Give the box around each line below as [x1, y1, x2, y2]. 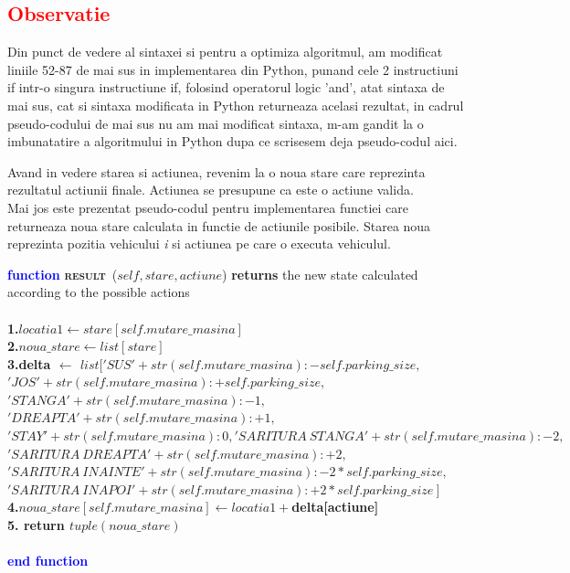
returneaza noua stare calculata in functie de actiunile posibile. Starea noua [7, 216, 431, 235]
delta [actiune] [291, 497, 379, 516]
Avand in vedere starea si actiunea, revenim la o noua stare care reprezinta [7, 162, 426, 181]
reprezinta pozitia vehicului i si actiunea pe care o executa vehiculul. [7, 234, 391, 253]
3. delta [7, 354, 51, 373]
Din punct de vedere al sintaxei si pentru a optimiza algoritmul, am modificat [7, 42, 443, 61]
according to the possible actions [7, 282, 190, 302]
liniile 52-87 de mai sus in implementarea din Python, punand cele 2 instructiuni [7, 59, 459, 79]
